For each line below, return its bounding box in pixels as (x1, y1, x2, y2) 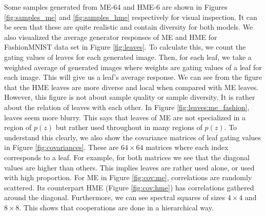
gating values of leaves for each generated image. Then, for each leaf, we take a (4, 51, 252, 62)
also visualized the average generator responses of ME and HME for (4, 31, 217, 42)
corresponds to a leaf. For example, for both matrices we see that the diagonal (4, 152, 250, 162)
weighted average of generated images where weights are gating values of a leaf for (4, 61, 262, 72)
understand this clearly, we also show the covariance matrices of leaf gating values (4, 132, 261, 142)
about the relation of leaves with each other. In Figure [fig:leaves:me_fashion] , (4, 101, 250, 112)
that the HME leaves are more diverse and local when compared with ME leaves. (4, 81, 259, 92)
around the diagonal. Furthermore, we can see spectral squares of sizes (4, 192, 225, 203)
